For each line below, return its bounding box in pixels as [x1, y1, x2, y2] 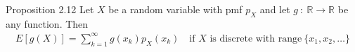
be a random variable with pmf [108, 2, 243, 16]
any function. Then [6, 16, 89, 31]
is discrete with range [209, 33, 302, 44]
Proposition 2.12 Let [6, 2, 94, 16]
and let [259, 2, 290, 16]
